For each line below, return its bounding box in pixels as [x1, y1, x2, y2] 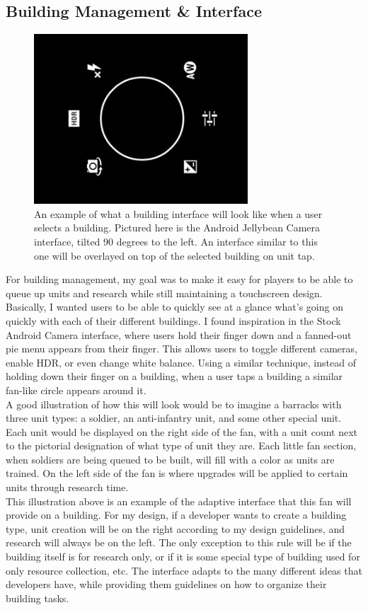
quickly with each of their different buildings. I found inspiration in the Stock [6, 313, 341, 328]
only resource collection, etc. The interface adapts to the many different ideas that [6, 563, 362, 577]
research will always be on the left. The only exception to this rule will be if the [6, 535, 352, 550]
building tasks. [6, 590, 69, 605]
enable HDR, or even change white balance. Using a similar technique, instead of [6, 355, 356, 369]
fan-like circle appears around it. [6, 382, 146, 397]
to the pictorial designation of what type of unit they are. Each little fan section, [6, 438, 357, 453]
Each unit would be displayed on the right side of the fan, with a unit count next [6, 424, 358, 439]
